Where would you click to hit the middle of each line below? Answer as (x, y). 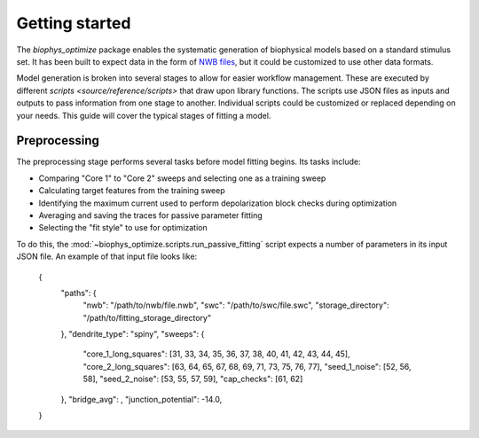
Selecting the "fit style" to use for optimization (123, 228)
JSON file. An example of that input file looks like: (107, 256)
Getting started (74, 23)
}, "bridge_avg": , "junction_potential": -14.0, (141, 399)
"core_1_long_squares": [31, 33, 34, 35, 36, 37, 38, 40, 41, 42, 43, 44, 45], (216, 354)
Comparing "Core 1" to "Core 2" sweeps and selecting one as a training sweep (182, 178)
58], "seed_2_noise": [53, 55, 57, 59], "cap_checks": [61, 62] (193, 379)
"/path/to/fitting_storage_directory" (147, 317)
